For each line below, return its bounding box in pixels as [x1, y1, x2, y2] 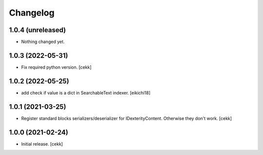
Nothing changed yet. [21, 39, 65, 45]
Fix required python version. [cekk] [21, 64, 92, 70]
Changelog [9, 7, 55, 18]
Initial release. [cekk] [21, 141, 63, 147]
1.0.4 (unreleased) [9, 26, 66, 34]
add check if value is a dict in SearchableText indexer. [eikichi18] [21, 90, 150, 96]
